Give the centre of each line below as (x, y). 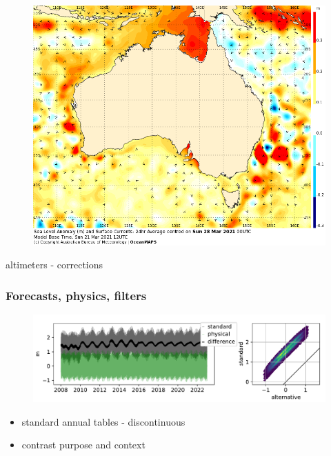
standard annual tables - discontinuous (103, 421)
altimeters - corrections (54, 265)
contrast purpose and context (83, 445)
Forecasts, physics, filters (76, 295)
